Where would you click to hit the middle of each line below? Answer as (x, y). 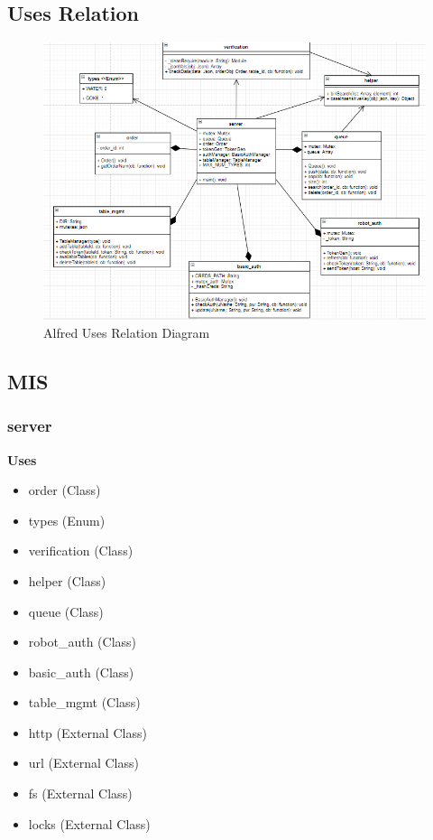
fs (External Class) (80, 793)
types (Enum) (67, 520)
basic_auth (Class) (81, 672)
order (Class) (64, 490)
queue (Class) (66, 611)
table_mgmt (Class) (84, 702)
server (30, 426)
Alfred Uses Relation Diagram (127, 332)
